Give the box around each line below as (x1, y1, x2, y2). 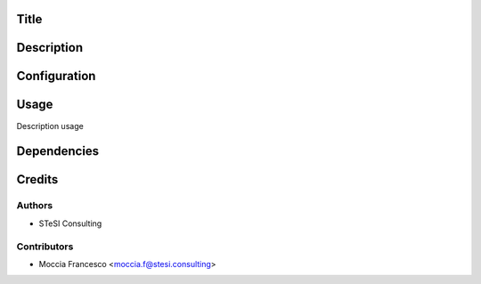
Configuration (16, 69, 96, 84)
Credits (16, 172, 59, 187)
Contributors (16, 240, 74, 253)
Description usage (16, 120, 84, 131)
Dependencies (16, 143, 100, 159)
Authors (16, 199, 53, 212)
